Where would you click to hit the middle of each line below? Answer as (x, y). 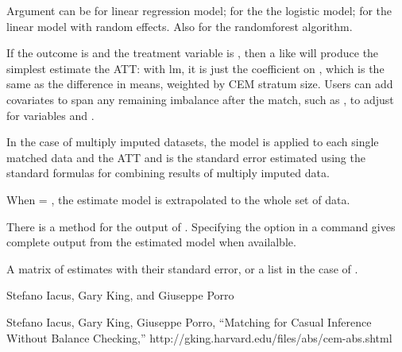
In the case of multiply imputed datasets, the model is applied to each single (193, 142)
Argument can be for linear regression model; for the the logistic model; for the (199, 10)
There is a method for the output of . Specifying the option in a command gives (201, 226)
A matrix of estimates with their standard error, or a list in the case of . (182, 268)
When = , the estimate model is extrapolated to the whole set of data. (178, 199)
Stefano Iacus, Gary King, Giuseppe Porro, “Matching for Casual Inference (189, 321)
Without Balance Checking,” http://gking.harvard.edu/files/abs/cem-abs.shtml (199, 337)
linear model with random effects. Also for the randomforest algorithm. (180, 26)
